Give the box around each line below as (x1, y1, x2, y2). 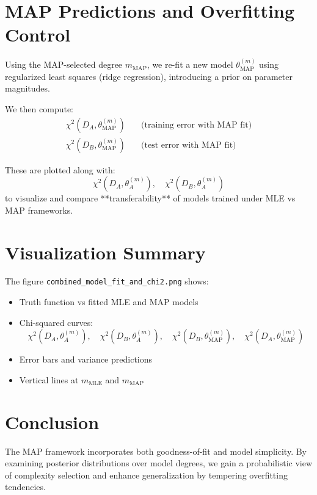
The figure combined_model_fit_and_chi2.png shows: (5, 275, 209, 287)
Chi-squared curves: (19, 316, 93, 328)
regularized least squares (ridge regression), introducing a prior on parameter (5, 70, 293, 82)
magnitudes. (5, 82, 50, 95)
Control (5, 22, 71, 47)
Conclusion (5, 409, 100, 434)
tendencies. (5, 480, 46, 493)
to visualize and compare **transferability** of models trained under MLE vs (5, 192, 296, 204)
